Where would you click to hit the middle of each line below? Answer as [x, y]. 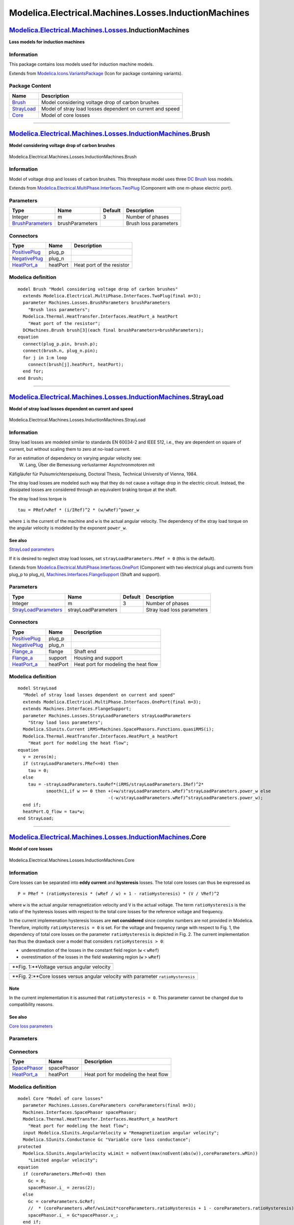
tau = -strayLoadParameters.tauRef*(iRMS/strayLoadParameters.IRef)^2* [116, 784]
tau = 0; [38, 770]
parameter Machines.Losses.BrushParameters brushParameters [97, 303]
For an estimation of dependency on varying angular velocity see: [75, 458]
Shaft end [85, 651]
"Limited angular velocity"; [63, 1160]
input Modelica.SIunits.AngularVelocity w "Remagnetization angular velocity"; [121, 1133]
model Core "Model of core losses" [61, 1098]
